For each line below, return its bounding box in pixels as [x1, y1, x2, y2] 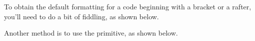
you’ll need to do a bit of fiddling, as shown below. [4, 11, 159, 21]
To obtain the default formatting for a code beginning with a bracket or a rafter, [4, 1, 251, 11]
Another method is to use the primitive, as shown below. [4, 28, 178, 38]
